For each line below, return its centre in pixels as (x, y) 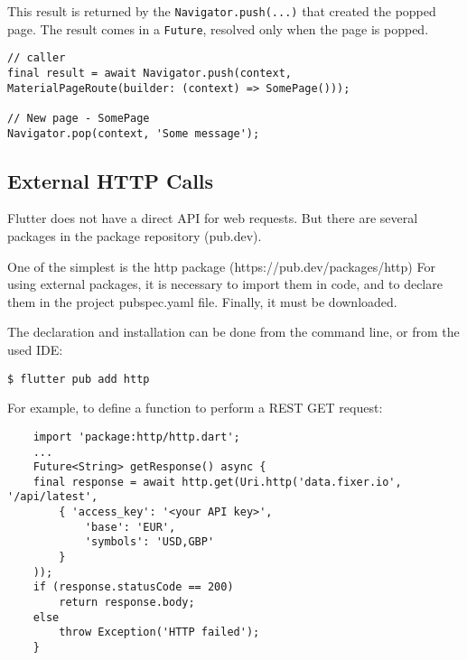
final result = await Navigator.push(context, (149, 73)
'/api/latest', (53, 497)
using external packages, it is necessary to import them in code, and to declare (225, 284)
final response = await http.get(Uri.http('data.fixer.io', (217, 482)
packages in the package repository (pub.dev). (135, 236)
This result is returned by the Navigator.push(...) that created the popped (222, 11)
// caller (37, 58)
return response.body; (127, 603)
